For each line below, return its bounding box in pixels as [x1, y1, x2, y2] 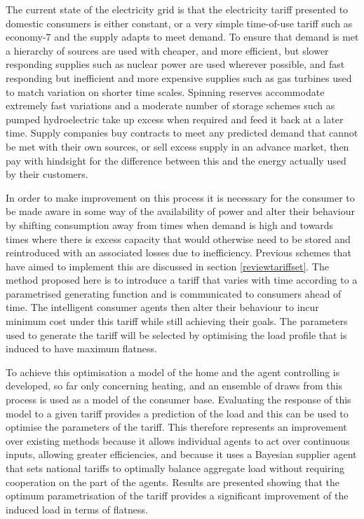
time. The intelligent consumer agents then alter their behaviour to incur [6, 300, 319, 314]
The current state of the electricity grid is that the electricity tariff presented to [6, 2, 349, 16]
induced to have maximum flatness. [6, 341, 157, 356]
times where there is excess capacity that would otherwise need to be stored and [6, 231, 351, 246]
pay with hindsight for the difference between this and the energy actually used [6, 153, 346, 167]
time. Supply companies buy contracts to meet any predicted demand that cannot [6, 125, 358, 140]
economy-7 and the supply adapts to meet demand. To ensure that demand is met [6, 29, 359, 44]
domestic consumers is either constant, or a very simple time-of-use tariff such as [6, 15, 353, 30]
